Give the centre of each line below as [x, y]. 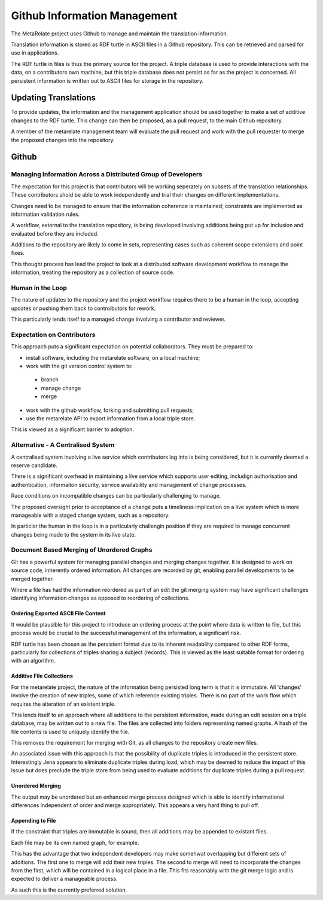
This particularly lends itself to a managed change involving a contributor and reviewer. [118, 319]
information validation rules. [45, 214]
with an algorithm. [33, 661]
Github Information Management [94, 16]
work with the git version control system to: [79, 366]
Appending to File [33, 821]
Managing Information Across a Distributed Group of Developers [107, 174]
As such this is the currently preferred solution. [69, 890]
